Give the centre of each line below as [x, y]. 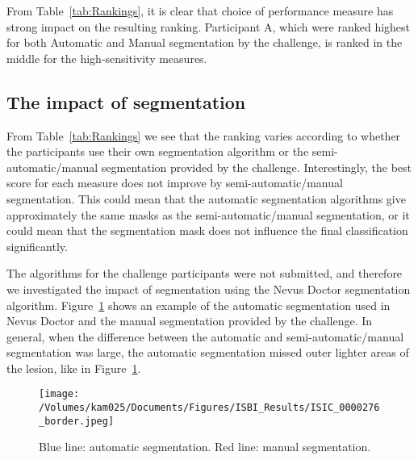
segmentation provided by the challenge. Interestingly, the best [256, 167]
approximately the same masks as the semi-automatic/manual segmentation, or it [208, 214]
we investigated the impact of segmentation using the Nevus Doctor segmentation [209, 289]
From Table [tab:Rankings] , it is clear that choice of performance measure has [200, 10]
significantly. [37, 246]
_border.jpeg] [77, 421]
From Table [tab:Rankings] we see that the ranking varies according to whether [204, 135]
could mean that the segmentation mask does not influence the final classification [207, 230]
